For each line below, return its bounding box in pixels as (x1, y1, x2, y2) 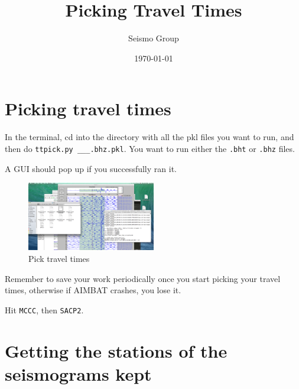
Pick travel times (28, 252, 90, 264)
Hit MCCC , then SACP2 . (5, 303, 84, 316)
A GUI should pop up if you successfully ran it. (5, 162, 177, 174)
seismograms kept (5, 361, 152, 385)
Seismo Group (128, 32, 179, 44)
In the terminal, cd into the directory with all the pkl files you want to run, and (5, 131, 294, 143)
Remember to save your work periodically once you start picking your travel (5, 272, 281, 284)
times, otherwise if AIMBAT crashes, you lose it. (5, 284, 181, 296)
